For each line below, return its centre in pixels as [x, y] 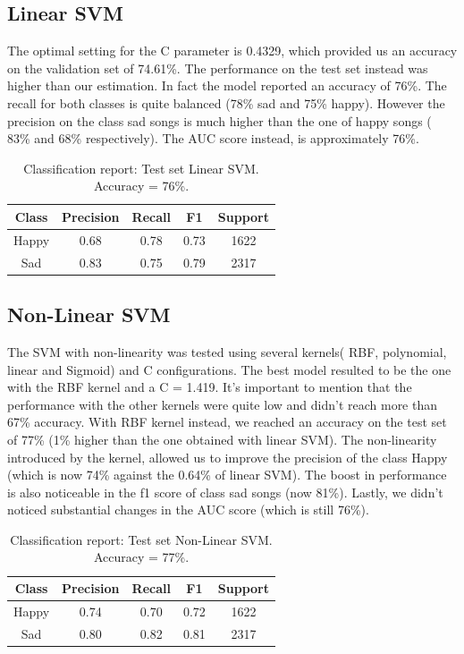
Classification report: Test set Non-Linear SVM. [141, 539]
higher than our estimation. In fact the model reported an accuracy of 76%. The [227, 85]
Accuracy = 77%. [141, 557]
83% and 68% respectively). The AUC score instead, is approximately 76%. [213, 138]
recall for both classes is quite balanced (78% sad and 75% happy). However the [226, 102]
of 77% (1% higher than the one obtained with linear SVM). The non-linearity [222, 439]
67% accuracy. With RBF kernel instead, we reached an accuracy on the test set [227, 422]
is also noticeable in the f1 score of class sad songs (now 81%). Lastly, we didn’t [225, 492]
